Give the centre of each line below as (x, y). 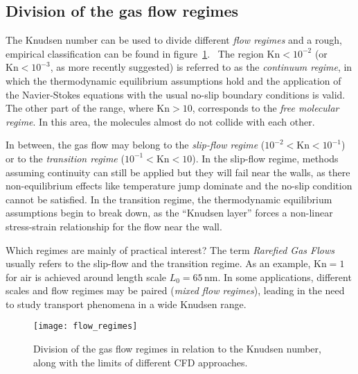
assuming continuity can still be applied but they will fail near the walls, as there (178, 172)
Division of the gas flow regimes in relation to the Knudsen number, (177, 349)
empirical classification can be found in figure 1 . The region (135, 53)
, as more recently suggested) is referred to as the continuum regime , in (201, 67)
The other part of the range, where (80, 108)
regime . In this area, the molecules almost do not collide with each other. (160, 121)
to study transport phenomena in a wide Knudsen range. (126, 304)
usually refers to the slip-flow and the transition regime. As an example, (158, 263)
